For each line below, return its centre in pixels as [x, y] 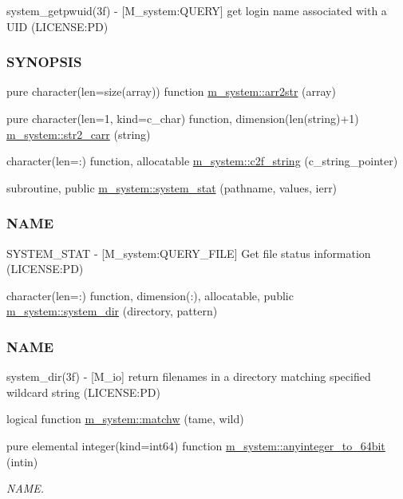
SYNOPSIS [44, 62]
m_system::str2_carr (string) [79, 134]
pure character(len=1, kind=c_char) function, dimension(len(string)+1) [183, 118]
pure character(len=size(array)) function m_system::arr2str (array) [171, 91]
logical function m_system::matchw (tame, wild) [125, 419]
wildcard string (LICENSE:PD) [83, 392]
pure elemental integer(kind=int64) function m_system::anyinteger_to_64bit [196, 445]
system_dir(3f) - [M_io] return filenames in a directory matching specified [189, 376]
